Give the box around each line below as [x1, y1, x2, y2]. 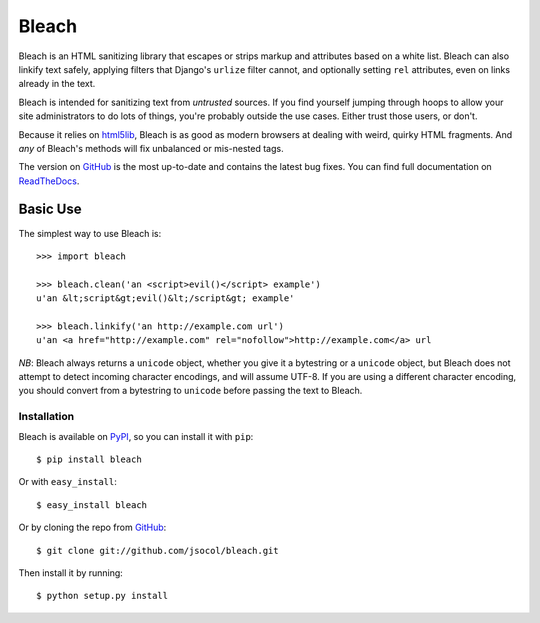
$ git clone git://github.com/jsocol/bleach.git [36, 545, 279, 556]
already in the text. [18, 78, 96, 90]
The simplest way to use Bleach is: [18, 227, 162, 239]
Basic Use [18, 201, 82, 218]
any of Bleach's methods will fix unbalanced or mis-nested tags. [18, 142, 284, 154]
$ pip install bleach [36, 454, 142, 465]
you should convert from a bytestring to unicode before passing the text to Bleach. [18, 385, 363, 397]
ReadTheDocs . [18, 175, 80, 187]
